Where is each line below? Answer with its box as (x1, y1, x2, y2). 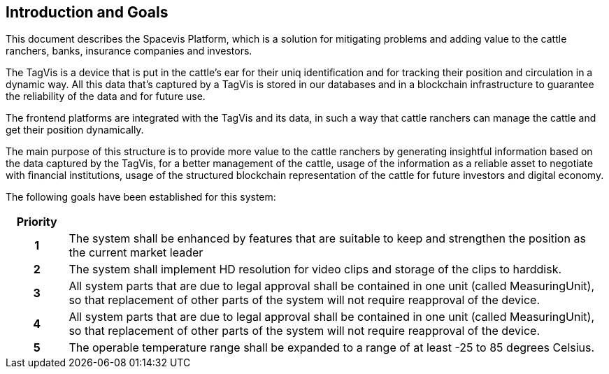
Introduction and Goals (6, 3, 169, 21)
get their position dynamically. (6, 124, 144, 136)
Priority (16, 215, 57, 229)
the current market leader (69, 245, 203, 260)
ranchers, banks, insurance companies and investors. (6, 45, 252, 57)
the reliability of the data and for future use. (6, 90, 206, 103)
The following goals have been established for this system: (6, 191, 276, 203)
